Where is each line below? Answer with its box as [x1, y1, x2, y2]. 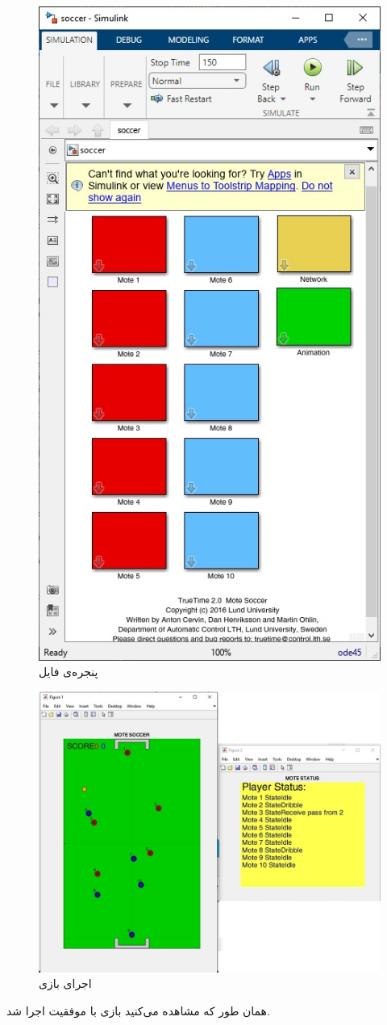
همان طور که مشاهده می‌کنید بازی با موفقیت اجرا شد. [6, 1002, 270, 1019]
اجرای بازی [39, 975, 92, 992]
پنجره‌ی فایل [39, 663, 98, 680]
